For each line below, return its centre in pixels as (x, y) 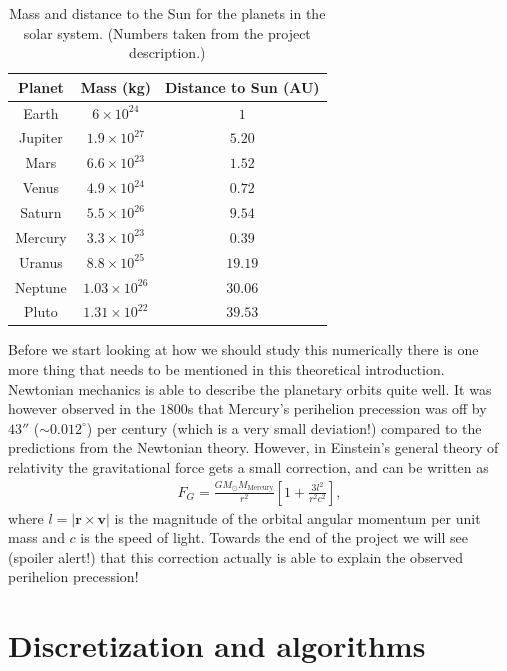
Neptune (41, 286)
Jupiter (40, 137)
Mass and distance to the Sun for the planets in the (167, 13)
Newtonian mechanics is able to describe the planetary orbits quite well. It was (250, 388)
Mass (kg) (115, 86)
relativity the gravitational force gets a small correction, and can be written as (248, 467)
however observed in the (82, 408)
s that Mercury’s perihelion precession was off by (337, 408)
